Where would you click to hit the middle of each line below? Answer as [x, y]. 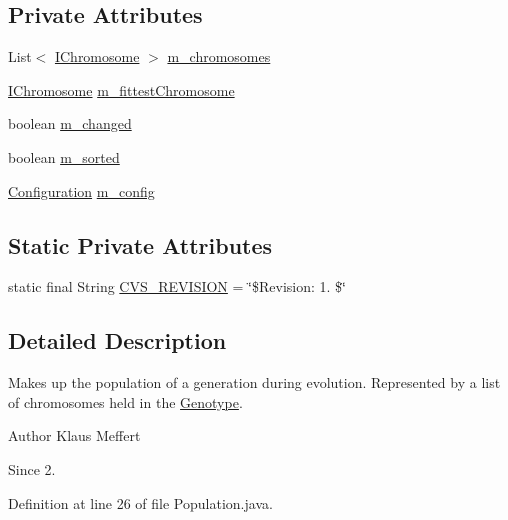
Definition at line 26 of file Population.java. [140, 502]
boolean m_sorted [64, 156]
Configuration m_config [81, 190]
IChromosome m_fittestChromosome [121, 89]
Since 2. [32, 468]
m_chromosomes [219, 56]
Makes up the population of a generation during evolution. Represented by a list [254, 382]
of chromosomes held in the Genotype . [125, 401]
